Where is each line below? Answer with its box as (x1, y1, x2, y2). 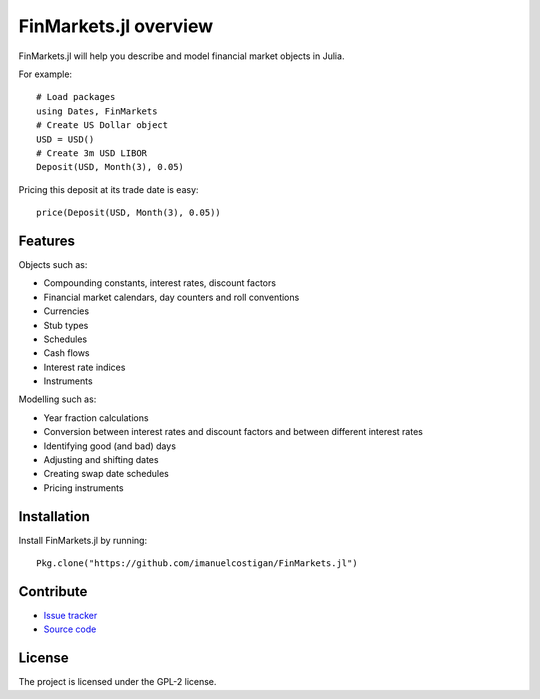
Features (18, 232, 75, 249)
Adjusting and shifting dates (43, 454, 159, 466)
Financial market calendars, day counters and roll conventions (43, 291, 300, 303)
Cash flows (43, 347, 90, 359)
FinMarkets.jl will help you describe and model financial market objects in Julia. (18, 50, 345, 62)
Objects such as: (18, 258, 88, 270)
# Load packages (36, 91, 116, 103)
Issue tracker (43, 610, 98, 622)
